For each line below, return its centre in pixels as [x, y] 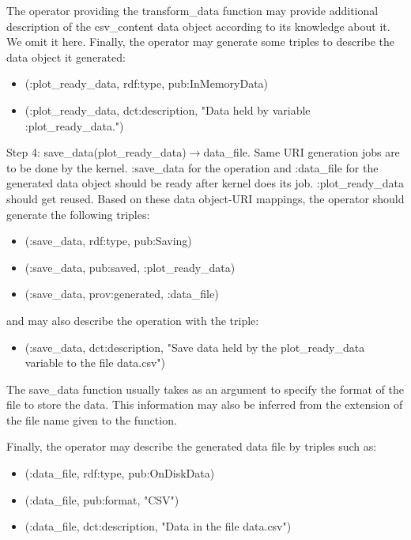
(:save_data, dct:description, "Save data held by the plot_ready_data [195, 347]
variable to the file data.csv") [95, 363]
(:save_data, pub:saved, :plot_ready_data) [130, 267]
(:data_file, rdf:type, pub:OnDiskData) [120, 473]
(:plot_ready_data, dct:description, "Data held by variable [168, 110]
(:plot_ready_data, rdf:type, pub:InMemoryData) [147, 83]
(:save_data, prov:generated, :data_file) [122, 294]
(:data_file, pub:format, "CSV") [102, 499]
